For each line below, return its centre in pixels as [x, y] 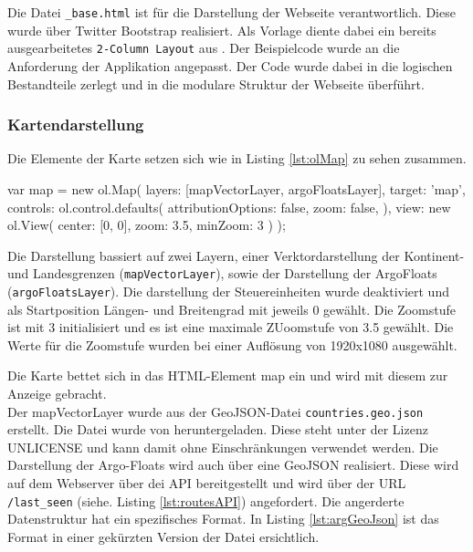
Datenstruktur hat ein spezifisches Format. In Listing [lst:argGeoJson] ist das [223, 519]
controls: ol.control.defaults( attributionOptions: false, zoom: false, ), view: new [229, 207]
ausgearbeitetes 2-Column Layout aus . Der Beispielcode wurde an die [204, 48]
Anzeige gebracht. [57, 393]
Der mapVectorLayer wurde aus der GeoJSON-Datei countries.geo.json [215, 411]
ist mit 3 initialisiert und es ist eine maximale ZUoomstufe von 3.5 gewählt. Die [231, 327]
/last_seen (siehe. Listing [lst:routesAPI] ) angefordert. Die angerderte [206, 500]
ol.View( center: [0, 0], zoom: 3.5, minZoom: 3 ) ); [147, 225]
